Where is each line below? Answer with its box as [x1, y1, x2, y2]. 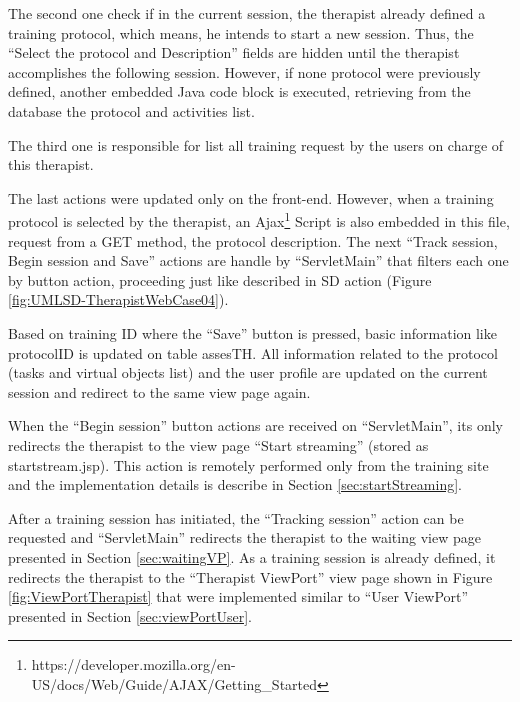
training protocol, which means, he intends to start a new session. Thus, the [8, 22, 474, 43]
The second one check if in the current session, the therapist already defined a [8, 3, 486, 23]
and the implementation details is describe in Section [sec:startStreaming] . [8, 474, 462, 495]
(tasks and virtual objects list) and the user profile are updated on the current [8, 362, 488, 383]
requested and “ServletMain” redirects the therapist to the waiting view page [8, 527, 481, 548]
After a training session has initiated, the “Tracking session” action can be [8, 507, 464, 528]
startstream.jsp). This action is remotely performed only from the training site [8, 454, 489, 475]
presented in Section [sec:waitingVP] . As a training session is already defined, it [8, 546, 496, 567]
